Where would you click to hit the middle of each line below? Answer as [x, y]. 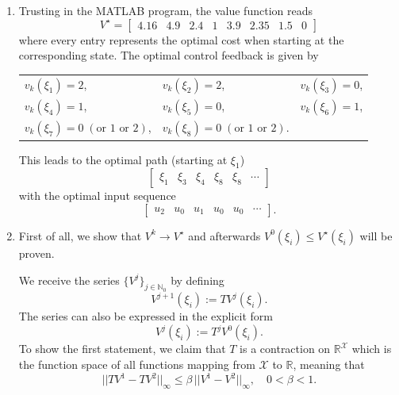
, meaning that [329, 364]
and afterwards [224, 235]
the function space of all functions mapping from [137, 364]
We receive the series [69, 280]
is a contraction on [285, 349]
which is [372, 349]
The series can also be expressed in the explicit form [146, 316]
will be [376, 235]
